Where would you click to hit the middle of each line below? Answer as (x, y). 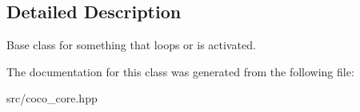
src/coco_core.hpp (52, 98)
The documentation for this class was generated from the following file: (180, 71)
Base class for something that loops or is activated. (131, 45)
